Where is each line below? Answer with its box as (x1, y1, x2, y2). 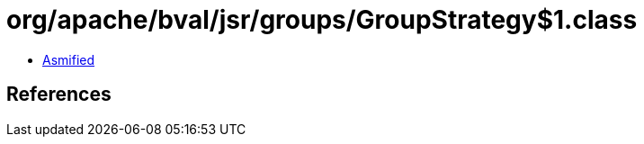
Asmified (42, 51, 95, 67)
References (6, 83, 112, 106)
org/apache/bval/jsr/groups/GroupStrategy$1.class (6, 4, 638, 35)
